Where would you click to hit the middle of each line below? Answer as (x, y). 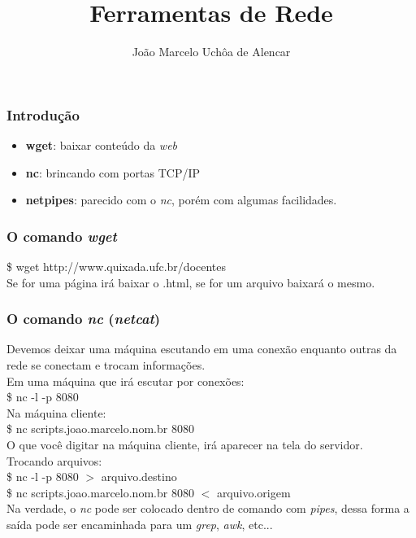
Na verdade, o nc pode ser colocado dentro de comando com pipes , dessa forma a (208, 508)
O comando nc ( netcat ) (84, 319)
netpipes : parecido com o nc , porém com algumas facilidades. (181, 200)
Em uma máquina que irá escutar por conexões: (126, 381)
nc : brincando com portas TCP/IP (113, 172)
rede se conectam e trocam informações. (106, 365)
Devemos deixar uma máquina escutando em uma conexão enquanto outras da (202, 349)
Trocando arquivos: (54, 460)
